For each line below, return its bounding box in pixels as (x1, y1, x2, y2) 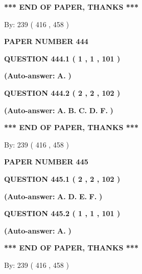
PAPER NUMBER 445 (4, 156, 88, 167)
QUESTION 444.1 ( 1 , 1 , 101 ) (4, 53, 121, 64)
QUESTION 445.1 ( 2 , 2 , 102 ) (4, 173, 121, 184)
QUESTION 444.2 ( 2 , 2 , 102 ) (4, 87, 121, 98)
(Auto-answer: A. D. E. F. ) (4, 191, 103, 201)
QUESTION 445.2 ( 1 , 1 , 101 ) (4, 208, 121, 219)
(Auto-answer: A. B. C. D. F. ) (4, 104, 113, 115)
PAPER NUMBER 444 (4, 36, 88, 47)
